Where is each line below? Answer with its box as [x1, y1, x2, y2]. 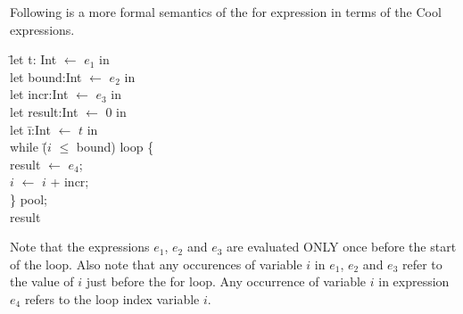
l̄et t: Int [10, 50, 57, 69]
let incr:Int [10, 85, 69, 103]
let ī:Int [10, 120, 51, 138]
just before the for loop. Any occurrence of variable [86, 272, 367, 291]
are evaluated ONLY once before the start [227, 237, 457, 256]
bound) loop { [76, 137, 154, 156]
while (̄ [10, 137, 47, 156]
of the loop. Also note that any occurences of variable [10, 254, 302, 273]
